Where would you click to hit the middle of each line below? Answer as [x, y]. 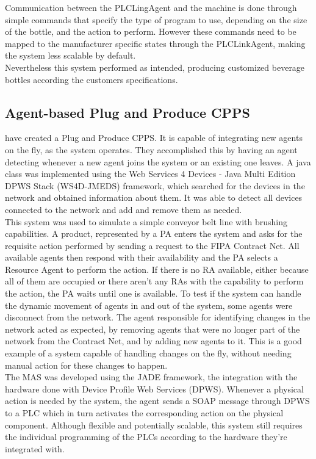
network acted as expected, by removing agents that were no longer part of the [153, 329]
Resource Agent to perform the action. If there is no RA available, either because [157, 269]
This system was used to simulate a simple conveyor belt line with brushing [146, 221]
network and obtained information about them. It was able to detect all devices [154, 197]
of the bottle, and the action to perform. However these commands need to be [151, 31]
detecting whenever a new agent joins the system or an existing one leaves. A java [158, 161]
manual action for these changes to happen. [86, 365]
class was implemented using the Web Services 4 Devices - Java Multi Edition [150, 174]
